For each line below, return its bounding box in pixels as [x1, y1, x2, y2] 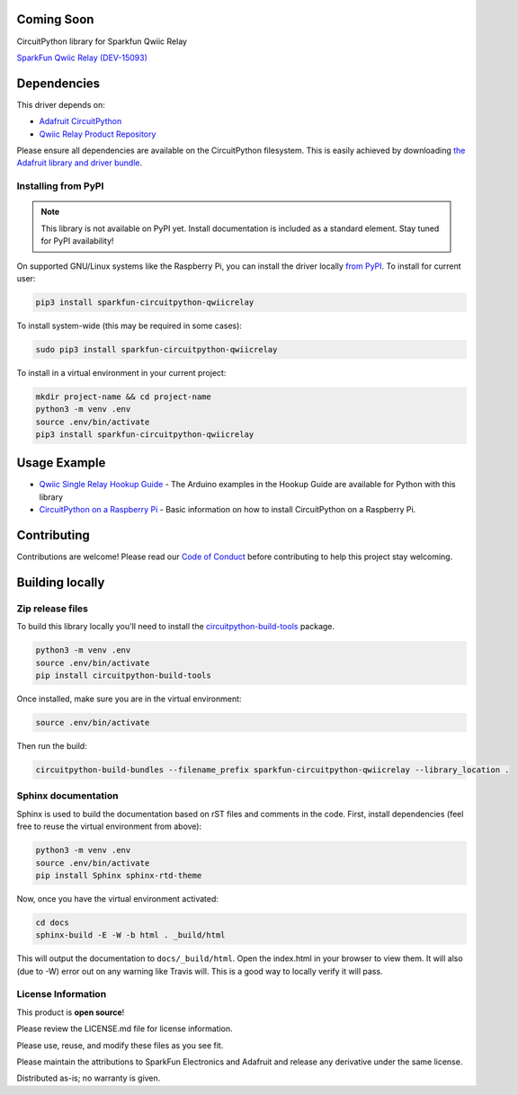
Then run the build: [16, 741, 87, 752]
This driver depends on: [16, 99, 105, 110]
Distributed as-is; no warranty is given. [16, 1073, 161, 1083]
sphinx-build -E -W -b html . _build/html [35, 930, 226, 940]
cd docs [35, 917, 69, 928]
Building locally [16, 574, 105, 590]
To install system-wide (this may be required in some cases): [16, 320, 243, 331]
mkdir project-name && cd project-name [35, 391, 211, 402]
